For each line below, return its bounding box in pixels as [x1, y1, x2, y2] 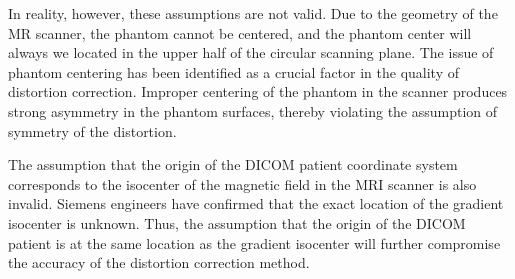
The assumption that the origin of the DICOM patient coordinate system [8, 154, 458, 175]
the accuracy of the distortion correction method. [8, 252, 310, 273]
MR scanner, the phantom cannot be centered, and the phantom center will [8, 22, 472, 43]
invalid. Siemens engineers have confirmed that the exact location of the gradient [8, 193, 504, 214]
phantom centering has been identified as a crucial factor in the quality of [8, 61, 460, 82]
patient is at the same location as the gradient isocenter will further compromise [8, 232, 501, 253]
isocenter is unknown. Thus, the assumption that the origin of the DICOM [8, 212, 466, 233]
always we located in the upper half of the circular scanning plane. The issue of [8, 42, 494, 63]
